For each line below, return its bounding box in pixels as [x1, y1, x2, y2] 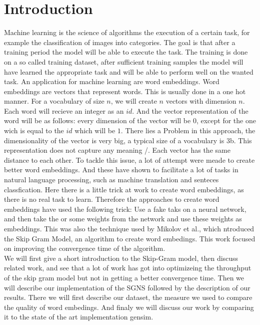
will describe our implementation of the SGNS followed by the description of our [4, 282, 250, 292]
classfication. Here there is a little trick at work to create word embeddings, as [4, 184, 244, 194]
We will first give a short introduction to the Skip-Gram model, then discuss [4, 252, 238, 263]
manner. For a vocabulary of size [4, 96, 104, 106]
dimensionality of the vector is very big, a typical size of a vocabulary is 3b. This [4, 135, 252, 145]
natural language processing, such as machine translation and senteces [4, 174, 219, 185]
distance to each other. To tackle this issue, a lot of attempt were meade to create [4, 154, 255, 165]
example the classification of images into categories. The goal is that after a [4, 37, 235, 47]
